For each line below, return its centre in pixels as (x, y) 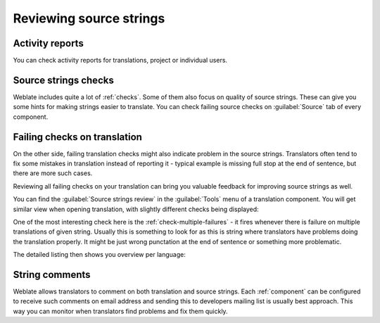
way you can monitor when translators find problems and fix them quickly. (120, 311)
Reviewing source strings (89, 18)
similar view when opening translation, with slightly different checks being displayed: (136, 209)
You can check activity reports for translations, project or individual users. (120, 61)
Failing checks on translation (77, 137)
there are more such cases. (53, 173)
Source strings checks (63, 80)
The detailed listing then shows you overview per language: (99, 255)
